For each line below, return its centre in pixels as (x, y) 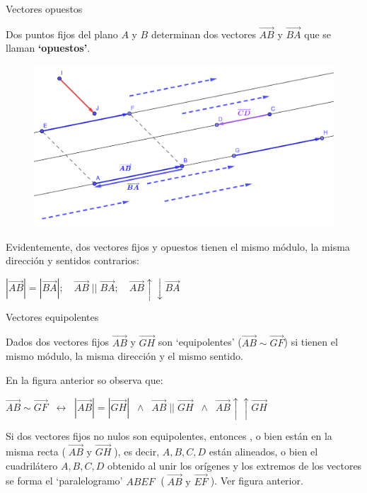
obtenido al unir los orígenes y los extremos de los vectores (234, 465)
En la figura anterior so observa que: (85, 379)
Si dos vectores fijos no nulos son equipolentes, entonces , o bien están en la (169, 436)
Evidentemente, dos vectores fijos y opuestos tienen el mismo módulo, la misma (178, 246)
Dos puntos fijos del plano (62, 34)
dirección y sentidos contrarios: (72, 260)
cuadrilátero (32, 465)
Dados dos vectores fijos (57, 342)
